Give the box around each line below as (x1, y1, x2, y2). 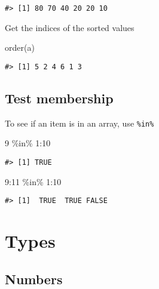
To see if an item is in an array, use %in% (5, 116, 154, 129)
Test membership (5, 88, 114, 107)
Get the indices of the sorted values (5, 21, 134, 33)
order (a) (5, 41, 35, 54)
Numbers (5, 269, 63, 288)
